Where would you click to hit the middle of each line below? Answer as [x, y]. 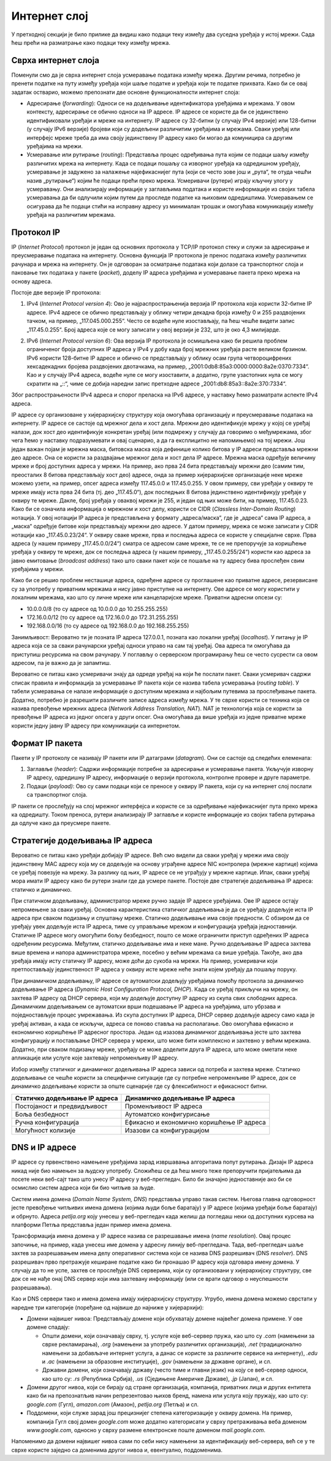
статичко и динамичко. [42, 889]
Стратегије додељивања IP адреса [82, 841]
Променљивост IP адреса [163, 1106]
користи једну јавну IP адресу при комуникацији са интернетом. [96, 726]
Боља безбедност [42, 1114]
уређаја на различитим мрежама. [71, 215]
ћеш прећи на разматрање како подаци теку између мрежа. [91, 42]
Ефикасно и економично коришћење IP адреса [195, 1122]
